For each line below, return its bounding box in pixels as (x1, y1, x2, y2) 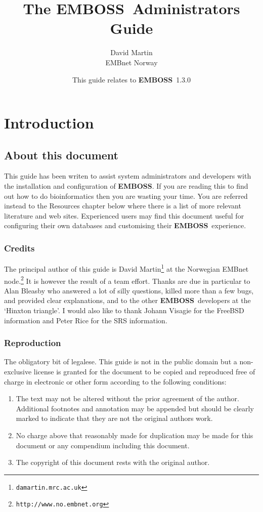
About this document (4, 147, 118, 162)
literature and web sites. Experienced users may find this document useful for (4, 210, 244, 221)
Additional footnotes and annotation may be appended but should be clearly (16, 403, 254, 413)
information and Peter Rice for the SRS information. (4, 315, 167, 325)
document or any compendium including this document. (16, 440, 190, 450)
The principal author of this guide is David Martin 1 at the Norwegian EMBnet (4, 262, 249, 274)
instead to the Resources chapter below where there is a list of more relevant (4, 200, 241, 211)
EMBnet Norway (105, 57, 158, 67)
